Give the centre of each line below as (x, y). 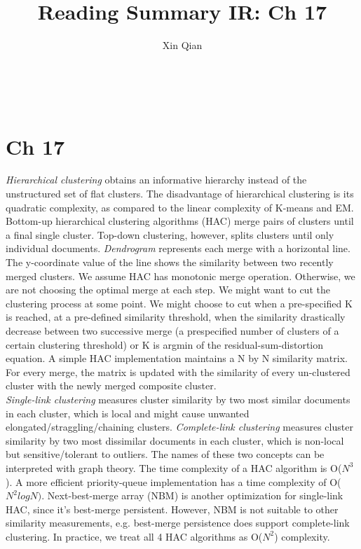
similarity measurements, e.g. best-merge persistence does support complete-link (178, 523)
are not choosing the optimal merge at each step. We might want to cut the (168, 290)
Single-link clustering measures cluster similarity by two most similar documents (178, 399)
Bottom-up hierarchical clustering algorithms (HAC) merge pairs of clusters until (180, 221)
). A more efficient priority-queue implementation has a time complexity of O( (173, 481)
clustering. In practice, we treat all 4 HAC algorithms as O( (134, 536)
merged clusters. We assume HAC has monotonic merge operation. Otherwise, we (180, 276)
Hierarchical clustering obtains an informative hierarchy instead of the (156, 180)
